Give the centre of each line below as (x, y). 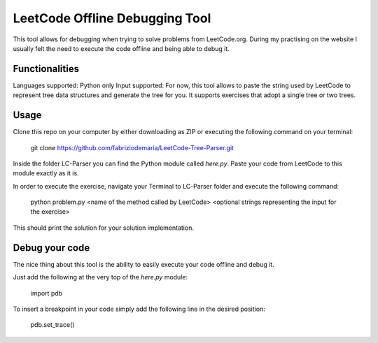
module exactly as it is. (46, 173)
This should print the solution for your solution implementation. (103, 228)
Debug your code (51, 248)
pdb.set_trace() (52, 325)
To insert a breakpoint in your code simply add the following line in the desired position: (139, 309)
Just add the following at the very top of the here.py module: (100, 277)
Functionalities (46, 69)
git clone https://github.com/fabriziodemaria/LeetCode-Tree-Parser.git (132, 147)
